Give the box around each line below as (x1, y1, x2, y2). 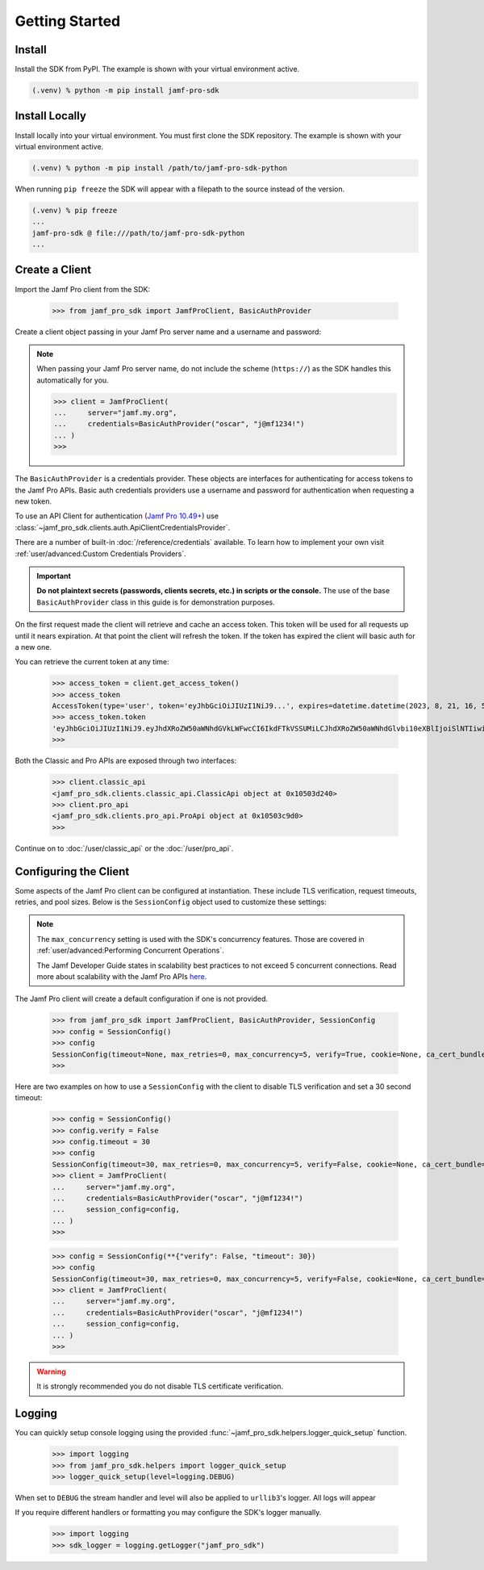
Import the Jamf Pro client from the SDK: (15, 284, 151, 294)
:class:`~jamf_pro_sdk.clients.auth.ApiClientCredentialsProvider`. (15, 522, 231, 532)
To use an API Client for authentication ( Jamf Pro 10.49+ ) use (15, 511, 219, 521)
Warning (36, 1367, 66, 1376)
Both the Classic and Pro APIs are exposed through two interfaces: (15, 756, 237, 766)
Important (36, 571, 72, 580)
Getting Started (15, 12, 121, 30)
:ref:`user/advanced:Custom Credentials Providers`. (15, 549, 187, 559)
